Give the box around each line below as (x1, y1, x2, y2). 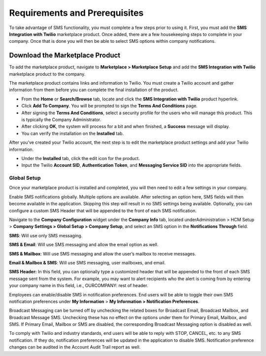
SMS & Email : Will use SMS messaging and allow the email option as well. (9, 242, 159, 248)
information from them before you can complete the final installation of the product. (9, 87, 179, 93)
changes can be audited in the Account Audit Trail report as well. (9, 344, 141, 350)
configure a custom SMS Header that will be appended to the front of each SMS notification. (9, 207, 197, 214)
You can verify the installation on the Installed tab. (21, 130, 124, 136)
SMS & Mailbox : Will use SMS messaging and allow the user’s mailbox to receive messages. (9, 251, 197, 257)
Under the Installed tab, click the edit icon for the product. (21, 155, 140, 161)
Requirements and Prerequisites (9, 7, 144, 18)
